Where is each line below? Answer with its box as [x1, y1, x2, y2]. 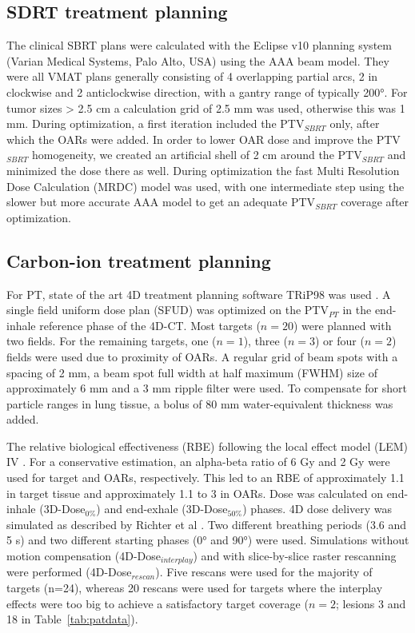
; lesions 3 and [335, 595, 406, 611]
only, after [329, 115, 380, 132]
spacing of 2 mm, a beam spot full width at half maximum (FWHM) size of [6, 364, 377, 380]
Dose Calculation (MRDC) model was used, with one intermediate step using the [6, 177, 405, 194]
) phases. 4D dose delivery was [242, 500, 393, 517]
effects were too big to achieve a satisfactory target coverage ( [6, 595, 309, 611]
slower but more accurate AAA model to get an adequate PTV [6, 193, 316, 210]
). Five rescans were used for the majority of [155, 563, 373, 580]
